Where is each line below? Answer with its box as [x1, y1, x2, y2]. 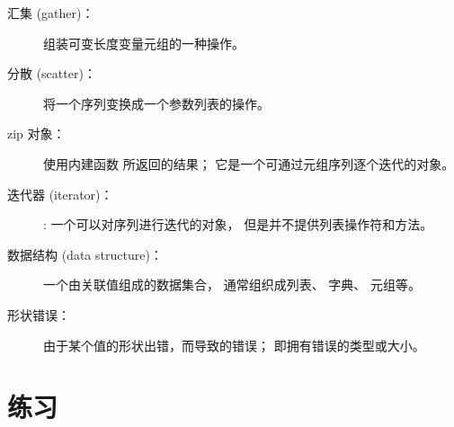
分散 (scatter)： [7, 64, 96, 83]
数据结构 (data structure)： [7, 245, 163, 263]
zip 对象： [7, 124, 66, 143]
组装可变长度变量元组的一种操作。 [43, 33, 245, 52]
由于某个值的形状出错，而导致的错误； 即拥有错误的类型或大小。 [43, 335, 425, 354]
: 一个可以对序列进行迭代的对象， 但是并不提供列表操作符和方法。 [43, 215, 433, 234]
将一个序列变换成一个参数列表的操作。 [43, 93, 270, 112]
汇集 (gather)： [7, 4, 94, 22]
